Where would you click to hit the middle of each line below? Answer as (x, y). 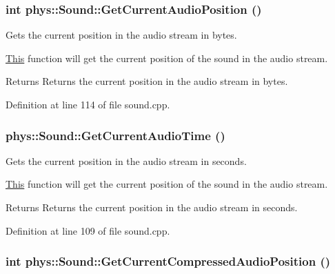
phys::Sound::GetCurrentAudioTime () (115, 135)
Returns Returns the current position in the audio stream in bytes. (147, 81)
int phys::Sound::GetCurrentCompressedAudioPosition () (168, 261)
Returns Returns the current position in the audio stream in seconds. (152, 207)
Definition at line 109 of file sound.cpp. (88, 230)
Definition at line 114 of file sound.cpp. (88, 104)
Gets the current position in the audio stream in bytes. (121, 35)
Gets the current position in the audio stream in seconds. (126, 160)
